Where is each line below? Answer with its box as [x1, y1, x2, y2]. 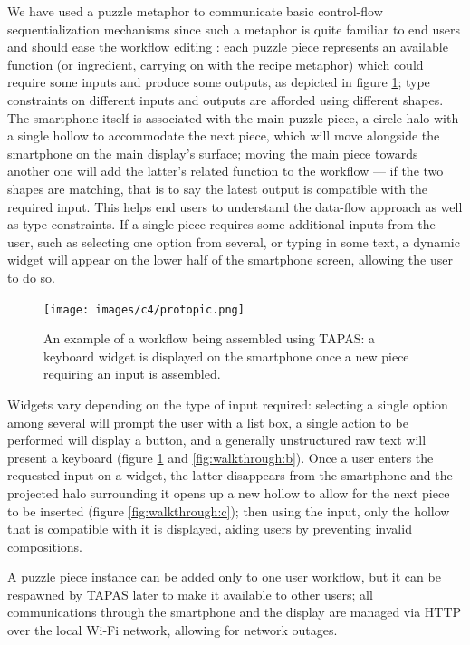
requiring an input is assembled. [43, 364, 221, 383]
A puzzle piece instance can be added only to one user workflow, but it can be [7, 567, 441, 586]
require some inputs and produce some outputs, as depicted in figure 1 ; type [7, 72, 430, 91]
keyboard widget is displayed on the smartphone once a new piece [43, 346, 409, 365]
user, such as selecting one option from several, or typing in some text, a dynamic [7, 232, 460, 251]
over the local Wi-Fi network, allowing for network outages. [7, 621, 338, 640]
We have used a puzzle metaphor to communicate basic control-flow [7, 2, 383, 20]
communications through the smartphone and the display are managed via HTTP [7, 602, 462, 621]
